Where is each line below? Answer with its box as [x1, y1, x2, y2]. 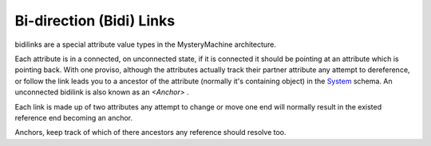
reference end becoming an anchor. [14, 113, 133, 122]
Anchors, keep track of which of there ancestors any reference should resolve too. [14, 128, 287, 137]
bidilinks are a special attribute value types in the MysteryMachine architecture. [14, 40, 277, 49]
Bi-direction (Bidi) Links [14, 12, 176, 29]
